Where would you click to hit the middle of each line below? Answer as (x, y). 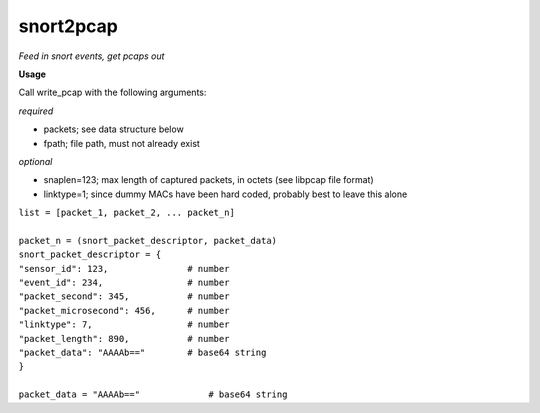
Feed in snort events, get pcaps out (91, 56)
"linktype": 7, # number (124, 324)
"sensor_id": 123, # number (124, 268)
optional (35, 161)
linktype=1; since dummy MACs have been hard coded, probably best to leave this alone (225, 194)
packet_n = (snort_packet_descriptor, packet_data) (148, 240)
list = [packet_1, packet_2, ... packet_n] (126, 213)
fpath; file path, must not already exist (121, 143)
